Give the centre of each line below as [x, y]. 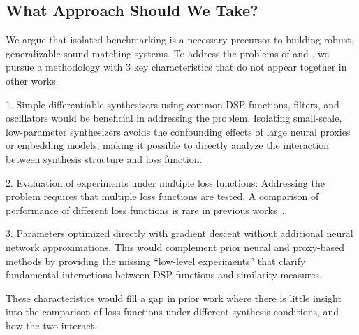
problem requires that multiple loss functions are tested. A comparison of [162, 196]
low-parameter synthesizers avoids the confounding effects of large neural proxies [178, 131]
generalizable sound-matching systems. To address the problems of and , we [168, 53]
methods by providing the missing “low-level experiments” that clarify [156, 261]
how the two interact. [51, 325]
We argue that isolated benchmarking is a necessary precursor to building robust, [180, 40]
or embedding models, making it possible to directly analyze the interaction [168, 145]
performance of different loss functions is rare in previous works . [145, 209]
